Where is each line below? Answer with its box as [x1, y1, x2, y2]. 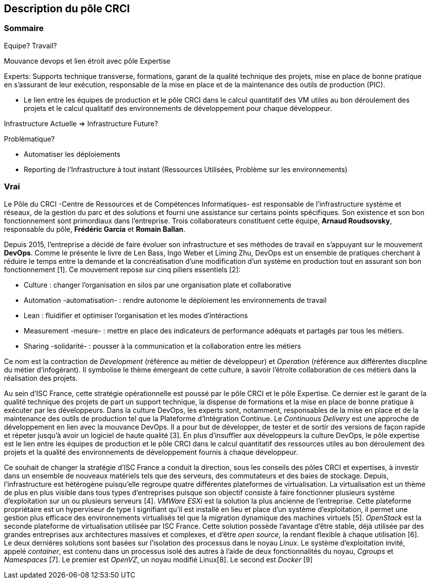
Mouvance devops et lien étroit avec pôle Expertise [4, 56, 171, 65]
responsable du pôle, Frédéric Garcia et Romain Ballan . [4, 224, 186, 233]
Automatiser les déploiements [24, 149, 120, 158]
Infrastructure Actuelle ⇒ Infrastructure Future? [4, 119, 158, 128]
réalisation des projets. [4, 373, 78, 382]
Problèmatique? [4, 134, 55, 143]
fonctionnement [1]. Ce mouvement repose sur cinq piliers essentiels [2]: [4, 265, 241, 274]
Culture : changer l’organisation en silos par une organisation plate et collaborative [24, 280, 291, 289]
